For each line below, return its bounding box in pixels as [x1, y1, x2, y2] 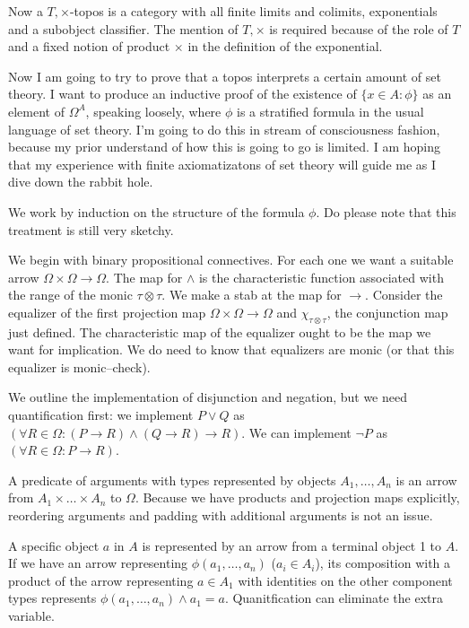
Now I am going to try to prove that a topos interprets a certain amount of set [8, 66, 441, 85]
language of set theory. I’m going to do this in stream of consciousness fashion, [8, 119, 440, 138]
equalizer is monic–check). [8, 357, 151, 376]
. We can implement [241, 423, 352, 441]
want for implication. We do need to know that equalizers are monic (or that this [8, 340, 455, 359]
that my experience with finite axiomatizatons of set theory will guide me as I [8, 154, 437, 173]
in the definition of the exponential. [187, 37, 383, 56]
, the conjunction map [326, 302, 448, 321]
